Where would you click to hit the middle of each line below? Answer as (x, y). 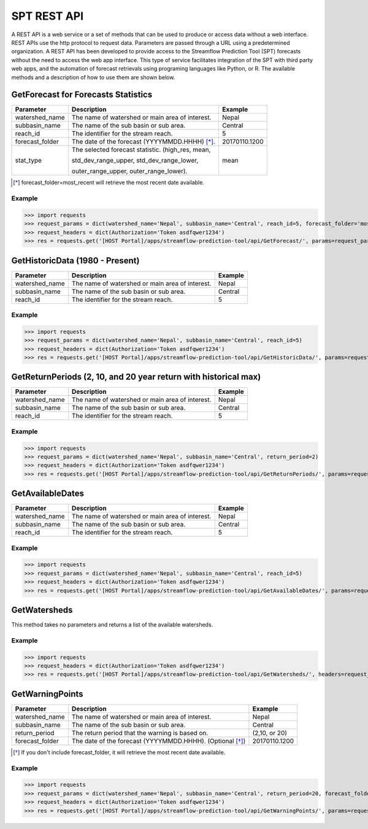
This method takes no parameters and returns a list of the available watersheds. (112, 625)
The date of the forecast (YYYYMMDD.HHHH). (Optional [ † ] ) (159, 741)
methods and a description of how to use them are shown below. (93, 77)
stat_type (29, 161)
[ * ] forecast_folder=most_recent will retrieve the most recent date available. (109, 183)
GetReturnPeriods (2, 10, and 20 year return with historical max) (136, 377)
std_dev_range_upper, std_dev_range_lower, (135, 161)
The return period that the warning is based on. (140, 733)
